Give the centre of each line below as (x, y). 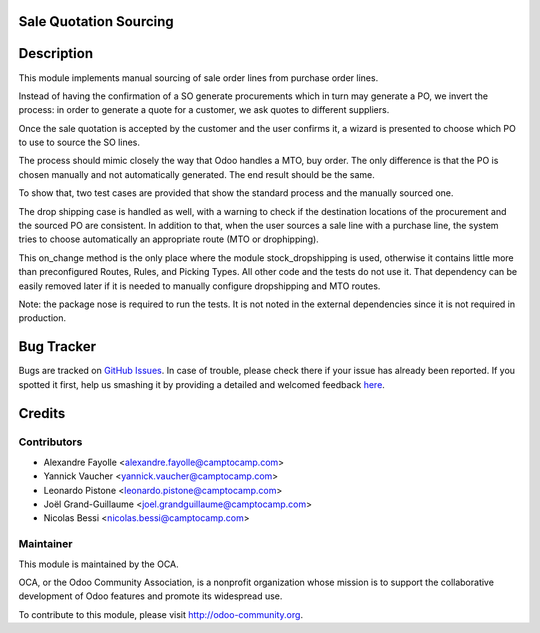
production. (42, 318)
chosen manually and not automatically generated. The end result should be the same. (196, 174)
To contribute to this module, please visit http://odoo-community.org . (161, 614)
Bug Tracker (57, 346)
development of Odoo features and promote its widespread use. (150, 596)
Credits (42, 413)
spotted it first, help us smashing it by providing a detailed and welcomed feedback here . (201, 384)
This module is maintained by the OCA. (98, 564)
